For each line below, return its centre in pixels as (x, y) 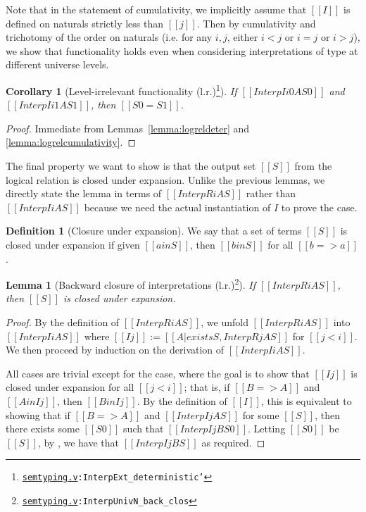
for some (261, 414)
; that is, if (207, 387)
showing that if (38, 414)
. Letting (267, 429)
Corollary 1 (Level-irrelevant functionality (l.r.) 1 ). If (121, 89)
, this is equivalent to (306, 400)
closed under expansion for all (70, 387)
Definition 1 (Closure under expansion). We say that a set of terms (154, 231)
